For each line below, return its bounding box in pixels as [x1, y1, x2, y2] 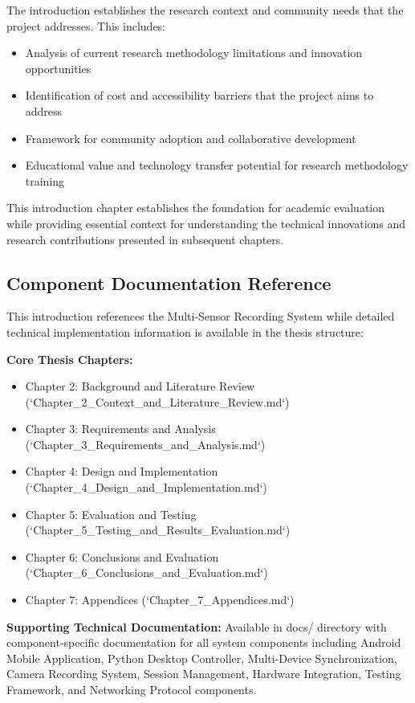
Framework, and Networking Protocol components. [6, 681, 257, 698]
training [25, 172, 65, 189]
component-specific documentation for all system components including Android [6, 634, 401, 651]
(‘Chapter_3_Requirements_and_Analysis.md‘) [25, 435, 266, 452]
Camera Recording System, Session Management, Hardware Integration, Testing [6, 665, 401, 682]
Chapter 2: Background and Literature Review [25, 378, 255, 394]
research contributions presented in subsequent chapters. [6, 231, 284, 247]
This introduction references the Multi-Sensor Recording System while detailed [6, 308, 395, 325]
